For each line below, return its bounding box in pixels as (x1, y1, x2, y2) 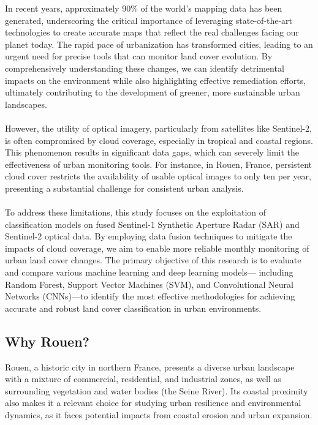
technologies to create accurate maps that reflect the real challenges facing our (5, 26, 299, 39)
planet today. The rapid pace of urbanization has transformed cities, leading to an (5, 37, 313, 50)
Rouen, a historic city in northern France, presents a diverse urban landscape (5, 360, 295, 373)
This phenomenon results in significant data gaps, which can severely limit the (5, 146, 300, 159)
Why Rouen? (5, 331, 90, 350)
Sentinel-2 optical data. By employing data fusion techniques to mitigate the (5, 230, 292, 243)
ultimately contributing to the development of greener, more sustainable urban (5, 86, 300, 99)
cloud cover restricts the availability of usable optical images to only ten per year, (5, 170, 311, 182)
